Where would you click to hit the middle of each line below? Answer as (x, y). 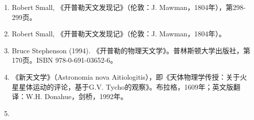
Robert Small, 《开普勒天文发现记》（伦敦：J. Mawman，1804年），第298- (129, 7)
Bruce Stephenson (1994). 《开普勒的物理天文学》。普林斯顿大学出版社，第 (131, 50)
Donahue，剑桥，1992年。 (86, 96)
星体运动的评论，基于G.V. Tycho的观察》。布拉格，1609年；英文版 (126, 86)
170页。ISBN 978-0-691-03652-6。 (64, 60)
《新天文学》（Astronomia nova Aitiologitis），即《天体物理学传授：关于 (126, 76)
